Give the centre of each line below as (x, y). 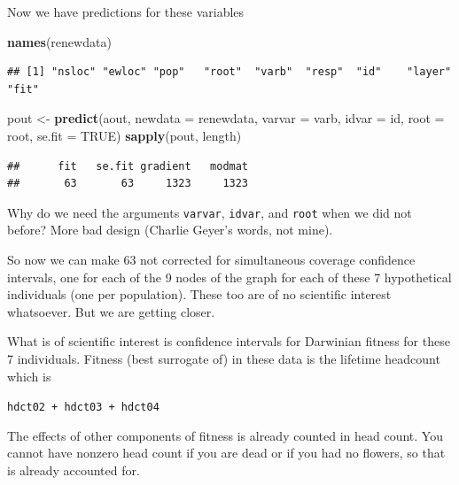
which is (29, 376)
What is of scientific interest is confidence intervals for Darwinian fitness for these (229, 341)
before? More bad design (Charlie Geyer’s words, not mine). (170, 230)
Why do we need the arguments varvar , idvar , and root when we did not (210, 212)
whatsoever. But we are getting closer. (111, 311)
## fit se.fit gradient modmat (128, 166)
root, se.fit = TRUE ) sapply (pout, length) (124, 135)
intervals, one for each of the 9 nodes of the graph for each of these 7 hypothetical (229, 277)
